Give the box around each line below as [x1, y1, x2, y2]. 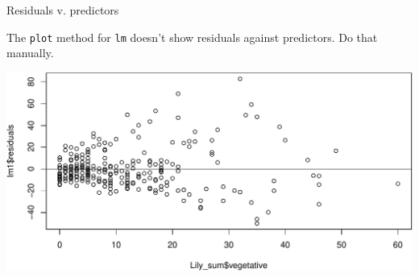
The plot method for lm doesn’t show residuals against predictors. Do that [6, 28, 378, 45]
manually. [6, 44, 54, 61]
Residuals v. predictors [6, 2, 119, 18]
